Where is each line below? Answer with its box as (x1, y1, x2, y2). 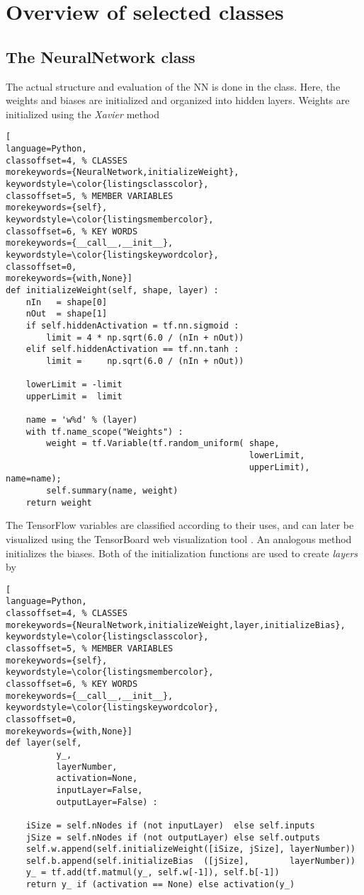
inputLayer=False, (56, 785, 143, 795)
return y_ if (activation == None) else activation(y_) (25, 879, 295, 890)
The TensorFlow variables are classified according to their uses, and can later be (6, 518, 354, 532)
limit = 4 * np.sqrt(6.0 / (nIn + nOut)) (46, 332, 244, 343)
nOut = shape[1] (25, 309, 108, 319)
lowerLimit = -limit (25, 380, 123, 390)
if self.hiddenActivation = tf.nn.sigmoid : (25, 320, 239, 331)
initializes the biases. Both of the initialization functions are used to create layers (6, 545, 358, 560)
